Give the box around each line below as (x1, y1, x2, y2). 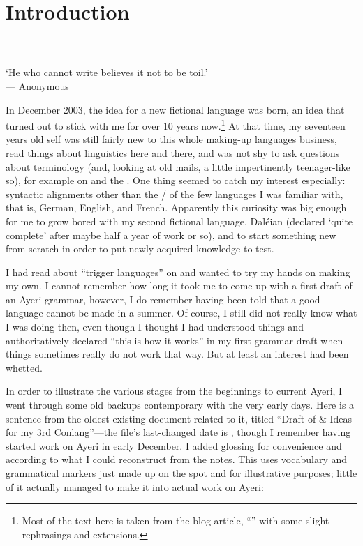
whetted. (6, 360, 43, 374)
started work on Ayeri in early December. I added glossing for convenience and (6, 438, 342, 453)
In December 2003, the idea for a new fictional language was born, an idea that (6, 102, 345, 116)
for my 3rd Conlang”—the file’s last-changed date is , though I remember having (6, 425, 351, 439)
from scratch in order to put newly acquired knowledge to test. (6, 241, 274, 256)
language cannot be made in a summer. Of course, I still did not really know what (6, 305, 357, 320)
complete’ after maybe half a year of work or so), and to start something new (6, 227, 336, 242)
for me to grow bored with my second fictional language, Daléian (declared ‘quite (6, 213, 353, 228)
